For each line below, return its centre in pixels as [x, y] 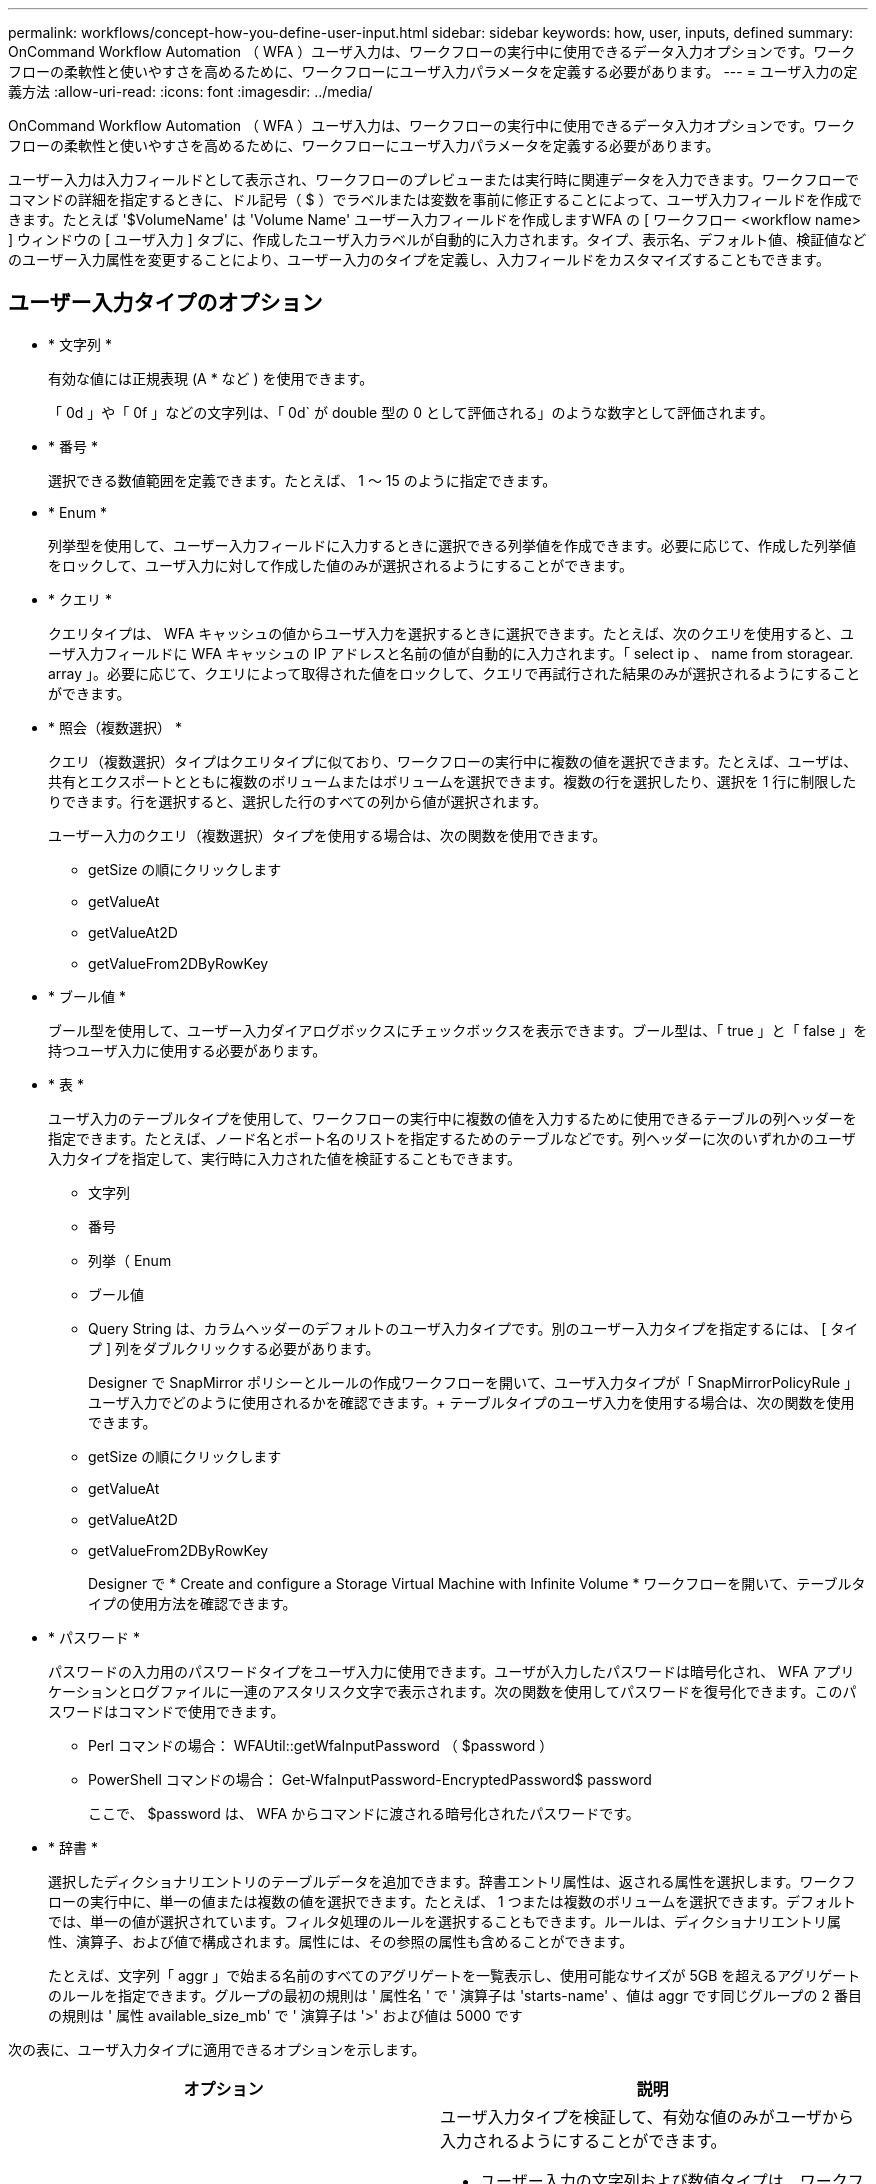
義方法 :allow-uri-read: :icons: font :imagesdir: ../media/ [190, 91]
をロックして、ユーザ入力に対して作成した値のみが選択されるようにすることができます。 [340, 565]
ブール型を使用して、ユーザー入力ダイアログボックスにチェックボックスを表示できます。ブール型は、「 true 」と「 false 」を [458, 1030]
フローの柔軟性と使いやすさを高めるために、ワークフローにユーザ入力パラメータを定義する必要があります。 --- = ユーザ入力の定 [433, 71]
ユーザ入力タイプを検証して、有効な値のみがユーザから [647, 2116]
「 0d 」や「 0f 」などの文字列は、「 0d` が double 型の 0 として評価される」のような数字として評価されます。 [411, 412]
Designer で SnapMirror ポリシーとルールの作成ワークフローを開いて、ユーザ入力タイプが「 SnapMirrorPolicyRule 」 [473, 1382]
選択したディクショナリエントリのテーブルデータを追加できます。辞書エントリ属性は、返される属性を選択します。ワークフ [452, 1881]
